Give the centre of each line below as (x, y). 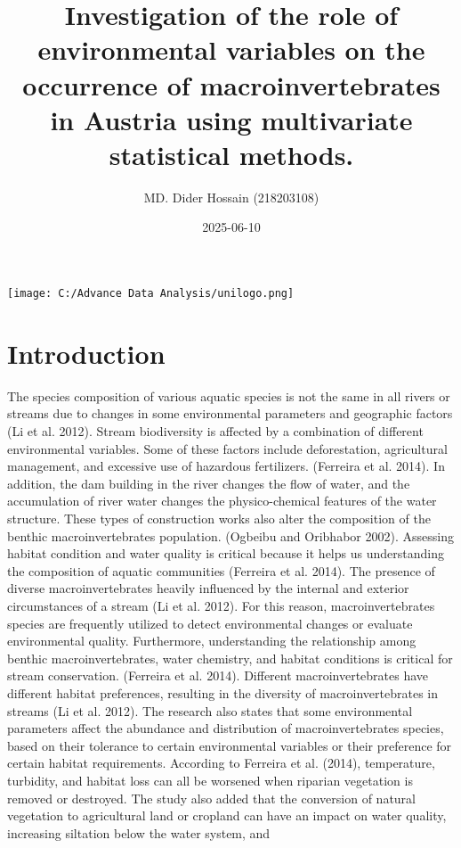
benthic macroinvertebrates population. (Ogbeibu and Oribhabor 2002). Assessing (230, 535)
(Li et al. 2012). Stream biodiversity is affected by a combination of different (215, 431)
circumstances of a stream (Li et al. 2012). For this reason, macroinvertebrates (221, 605)
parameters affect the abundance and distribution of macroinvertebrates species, (226, 728)
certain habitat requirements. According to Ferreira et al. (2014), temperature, (221, 763)
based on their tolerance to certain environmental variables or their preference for (230, 745)
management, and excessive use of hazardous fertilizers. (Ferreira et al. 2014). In (226, 466)
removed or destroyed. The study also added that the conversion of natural (212, 798)
